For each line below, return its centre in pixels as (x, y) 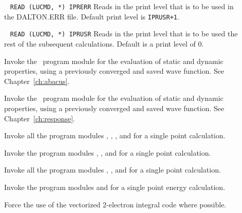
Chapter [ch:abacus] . (37, 81)
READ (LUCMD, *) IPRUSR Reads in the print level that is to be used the (124, 34)
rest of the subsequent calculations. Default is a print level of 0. (104, 43)
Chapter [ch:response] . (40, 118)
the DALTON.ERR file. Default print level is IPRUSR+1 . (92, 16)
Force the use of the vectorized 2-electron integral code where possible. (115, 204)
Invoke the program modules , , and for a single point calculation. (108, 152)
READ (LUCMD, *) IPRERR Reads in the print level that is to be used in (122, 6)
